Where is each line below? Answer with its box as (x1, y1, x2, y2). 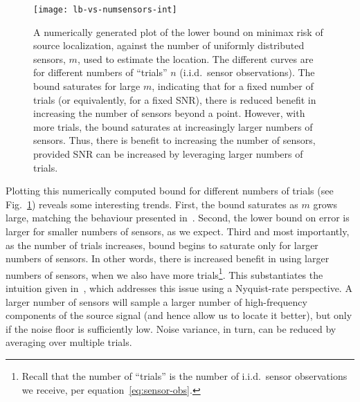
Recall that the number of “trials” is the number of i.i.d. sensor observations (21, 368, 348, 383)
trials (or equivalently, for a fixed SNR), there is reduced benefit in (33, 92, 316, 107)
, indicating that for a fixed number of (152, 79, 314, 93)
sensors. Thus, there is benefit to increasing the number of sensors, (33, 133, 316, 147)
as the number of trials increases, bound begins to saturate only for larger (6, 237, 318, 252)
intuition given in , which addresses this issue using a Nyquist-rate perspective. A (6, 281, 352, 295)
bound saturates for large (33, 79, 141, 93)
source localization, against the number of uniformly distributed (33, 38, 305, 53)
